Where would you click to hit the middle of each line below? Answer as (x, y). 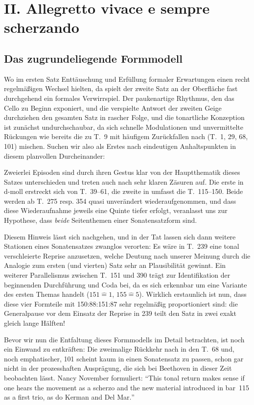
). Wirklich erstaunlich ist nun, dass (193, 294)
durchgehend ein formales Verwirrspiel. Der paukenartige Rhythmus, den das (119, 98)
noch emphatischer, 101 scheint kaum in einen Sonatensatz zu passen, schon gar (124, 358)
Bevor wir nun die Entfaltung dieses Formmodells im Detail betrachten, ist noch (124, 339)
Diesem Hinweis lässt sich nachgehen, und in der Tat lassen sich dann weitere (120, 236)
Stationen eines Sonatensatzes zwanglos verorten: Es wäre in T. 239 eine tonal (122, 246)
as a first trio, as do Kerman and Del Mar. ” (69, 397)
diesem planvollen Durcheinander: (55, 155)
